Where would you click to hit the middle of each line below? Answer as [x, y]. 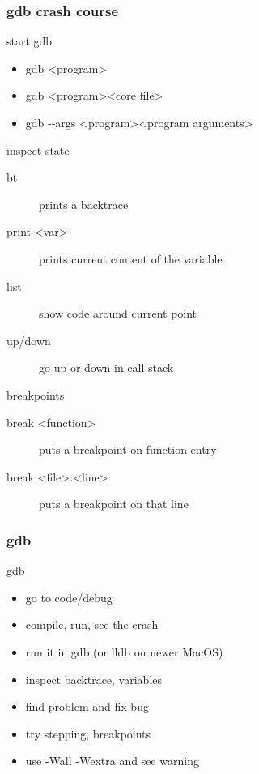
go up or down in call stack [106, 368]
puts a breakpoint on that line [114, 504]
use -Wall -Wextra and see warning [112, 761]
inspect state [38, 150]
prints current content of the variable [131, 258]
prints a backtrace [84, 204]
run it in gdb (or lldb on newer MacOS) [124, 651]
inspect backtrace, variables [94, 679]
